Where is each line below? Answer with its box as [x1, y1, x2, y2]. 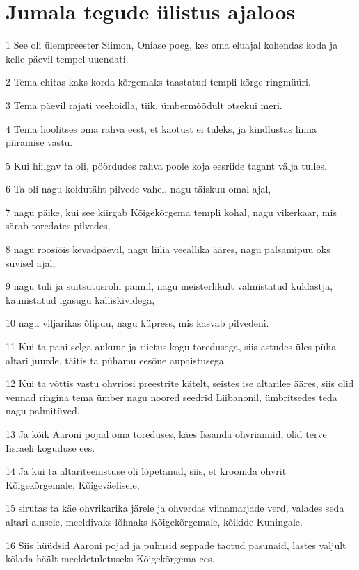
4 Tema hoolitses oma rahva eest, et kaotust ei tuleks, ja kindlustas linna [6, 121, 317, 136]
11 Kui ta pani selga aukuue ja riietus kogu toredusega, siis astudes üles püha [6, 339, 337, 354]
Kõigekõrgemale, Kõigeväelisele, [6, 477, 140, 491]
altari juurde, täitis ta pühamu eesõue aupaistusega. [6, 352, 227, 367]
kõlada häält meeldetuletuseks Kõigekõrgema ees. [6, 551, 215, 566]
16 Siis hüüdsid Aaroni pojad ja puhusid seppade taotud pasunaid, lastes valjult [6, 537, 346, 552]
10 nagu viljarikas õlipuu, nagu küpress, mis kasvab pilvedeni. [6, 316, 269, 330]
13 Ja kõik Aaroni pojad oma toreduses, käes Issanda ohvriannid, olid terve [6, 427, 327, 441]
